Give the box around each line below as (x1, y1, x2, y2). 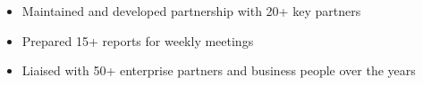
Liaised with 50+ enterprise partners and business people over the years (21, 61, 416, 80)
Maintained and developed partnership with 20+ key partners (21, 2, 361, 19)
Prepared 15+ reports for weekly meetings (21, 31, 254, 50)
